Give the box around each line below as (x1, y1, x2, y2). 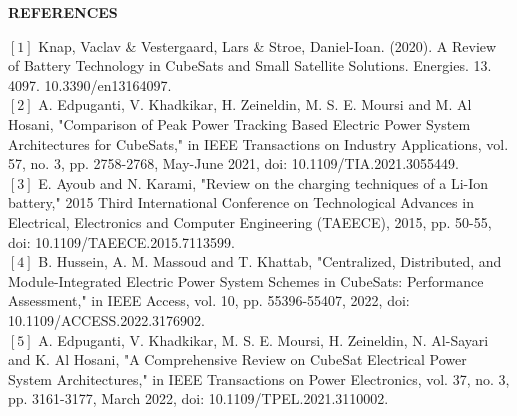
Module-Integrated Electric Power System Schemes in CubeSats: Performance (8, 270, 484, 291)
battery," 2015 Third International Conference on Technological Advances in (8, 192, 474, 213)
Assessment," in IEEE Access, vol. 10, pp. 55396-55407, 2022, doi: (8, 290, 410, 311)
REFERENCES (8, 2, 118, 22)
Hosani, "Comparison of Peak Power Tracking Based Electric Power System (8, 113, 471, 134)
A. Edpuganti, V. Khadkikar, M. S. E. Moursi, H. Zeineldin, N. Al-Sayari (38, 329, 489, 350)
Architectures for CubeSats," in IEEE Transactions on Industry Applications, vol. (8, 133, 509, 154)
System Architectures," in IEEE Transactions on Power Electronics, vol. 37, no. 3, (8, 368, 510, 389)
